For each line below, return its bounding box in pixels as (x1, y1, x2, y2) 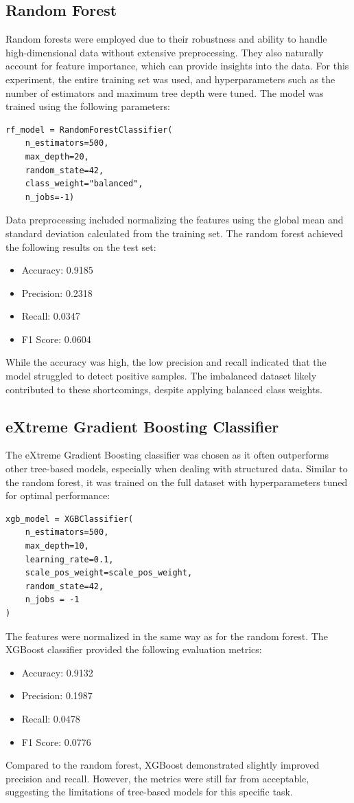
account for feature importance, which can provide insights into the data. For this (5, 58, 349, 73)
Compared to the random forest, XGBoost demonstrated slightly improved (5, 758, 320, 772)
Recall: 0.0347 (21, 309, 80, 323)
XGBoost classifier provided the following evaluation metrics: (5, 642, 262, 657)
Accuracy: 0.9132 (21, 665, 93, 679)
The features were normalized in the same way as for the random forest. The (5, 628, 328, 643)
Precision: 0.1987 (21, 688, 93, 703)
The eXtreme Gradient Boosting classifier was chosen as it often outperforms (5, 448, 329, 462)
